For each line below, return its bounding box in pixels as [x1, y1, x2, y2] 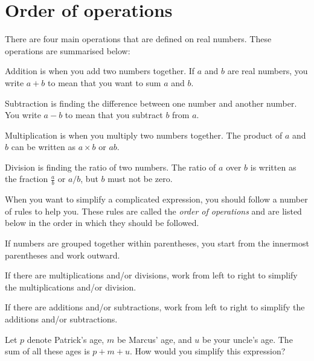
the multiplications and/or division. [5, 280, 136, 293]
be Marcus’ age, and [117, 333, 192, 345]
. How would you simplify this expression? [129, 345, 286, 357]
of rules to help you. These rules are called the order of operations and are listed [5, 204, 302, 217]
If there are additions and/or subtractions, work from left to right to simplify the [5, 301, 305, 313]
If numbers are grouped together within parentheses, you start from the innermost [5, 237, 309, 250]
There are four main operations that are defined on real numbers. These [5, 33, 272, 45]
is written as [250, 160, 296, 173]
